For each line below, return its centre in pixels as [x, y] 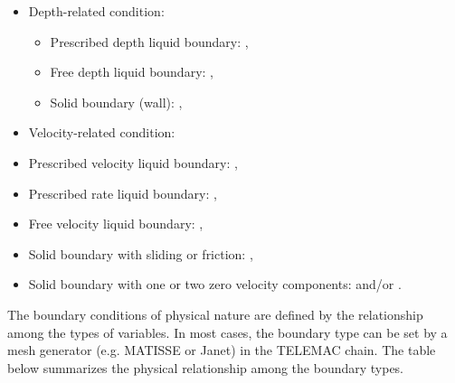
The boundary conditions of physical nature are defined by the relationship [215, 314]
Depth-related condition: [96, 11]
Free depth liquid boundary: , [132, 72]
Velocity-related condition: [102, 132]
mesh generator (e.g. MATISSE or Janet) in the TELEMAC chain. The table [222, 350]
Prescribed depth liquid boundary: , [149, 41]
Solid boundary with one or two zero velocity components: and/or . [215, 284]
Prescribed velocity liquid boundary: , [133, 162]
